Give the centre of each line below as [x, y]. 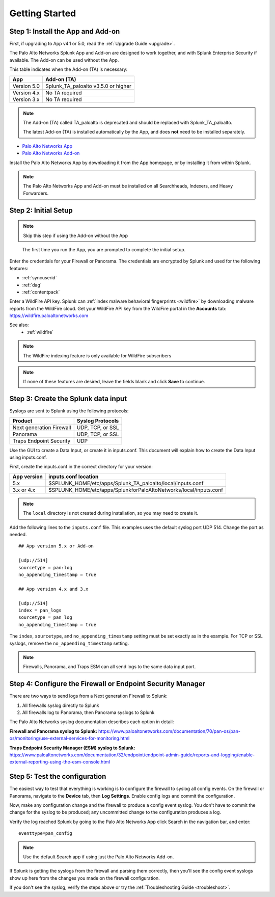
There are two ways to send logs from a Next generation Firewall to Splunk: [89, 696]
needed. [18, 535]
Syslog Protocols [98, 420]
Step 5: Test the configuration [58, 776]
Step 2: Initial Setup [41, 210]
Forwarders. [36, 193]
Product [22, 420]
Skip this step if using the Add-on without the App [76, 235]
